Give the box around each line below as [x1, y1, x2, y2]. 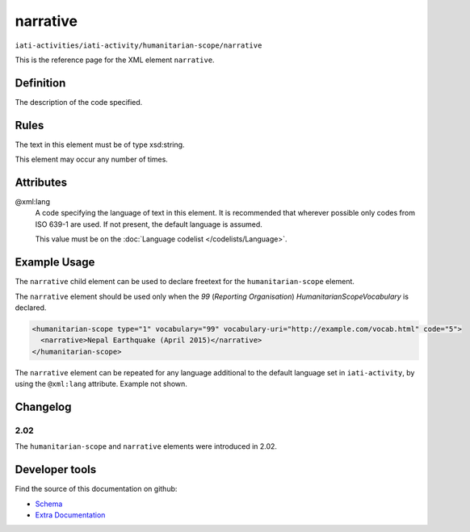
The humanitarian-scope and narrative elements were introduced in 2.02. [15, 442, 278, 451]
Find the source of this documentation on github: [15, 484, 178, 494]
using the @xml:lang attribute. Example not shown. [15, 379, 187, 389]
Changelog [15, 400, 72, 413]
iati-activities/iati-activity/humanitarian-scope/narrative [15, 40, 262, 50]
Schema [35, 499, 63, 509]
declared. [15, 303, 47, 312]
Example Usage [15, 255, 95, 270]
